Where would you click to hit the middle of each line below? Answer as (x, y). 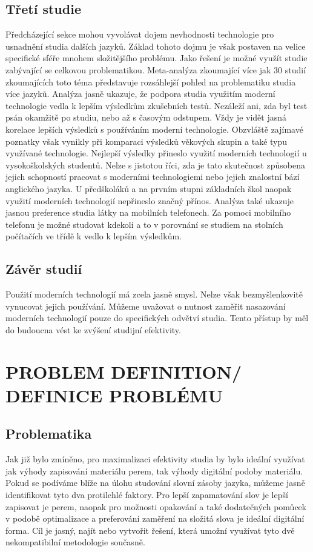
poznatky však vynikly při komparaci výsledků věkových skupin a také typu (147, 141)
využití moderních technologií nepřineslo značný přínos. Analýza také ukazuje (150, 200)
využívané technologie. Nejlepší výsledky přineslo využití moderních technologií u (156, 153)
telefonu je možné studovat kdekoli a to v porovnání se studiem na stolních (144, 224)
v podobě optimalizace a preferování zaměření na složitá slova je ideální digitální (155, 518)
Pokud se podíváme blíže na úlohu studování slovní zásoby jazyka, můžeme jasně (155, 483)
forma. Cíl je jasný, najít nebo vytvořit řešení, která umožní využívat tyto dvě (150, 530)
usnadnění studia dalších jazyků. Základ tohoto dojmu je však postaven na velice (156, 46)
